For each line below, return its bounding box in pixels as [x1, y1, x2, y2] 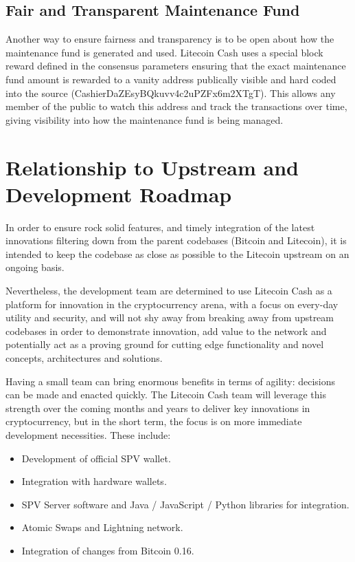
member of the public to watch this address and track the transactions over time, [5, 99, 347, 114]
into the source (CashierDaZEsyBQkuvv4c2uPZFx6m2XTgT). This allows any [5, 85, 336, 100]
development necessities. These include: [5, 427, 171, 442]
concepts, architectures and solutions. [5, 351, 163, 365]
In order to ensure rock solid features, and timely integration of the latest [5, 219, 315, 234]
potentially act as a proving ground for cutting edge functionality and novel [5, 337, 324, 352]
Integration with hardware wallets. [21, 474, 167, 488]
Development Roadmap [5, 180, 232, 208]
